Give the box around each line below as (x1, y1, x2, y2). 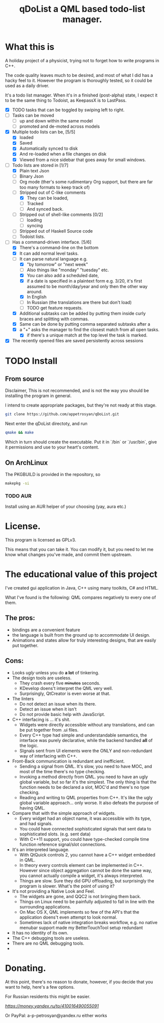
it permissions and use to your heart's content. (5, 444, 99, 450)
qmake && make (5, 430, 34, 435)
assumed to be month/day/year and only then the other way (26, 283, 148, 289)
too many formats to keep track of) (19, 184, 90, 190)
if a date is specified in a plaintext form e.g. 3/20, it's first (26, 278, 142, 284)
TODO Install (5, 355, 58, 366)
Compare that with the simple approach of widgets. (12, 810, 116, 816)
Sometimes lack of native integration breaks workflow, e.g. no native (19, 919, 158, 925)
